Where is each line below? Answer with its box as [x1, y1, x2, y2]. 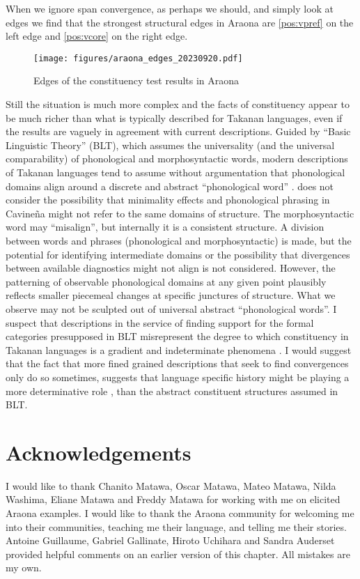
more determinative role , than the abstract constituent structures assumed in [6, 383, 338, 398]
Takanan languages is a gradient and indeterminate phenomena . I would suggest [6, 342, 352, 357]
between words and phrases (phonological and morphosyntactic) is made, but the [6, 233, 352, 247]
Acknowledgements [6, 438, 191, 466]
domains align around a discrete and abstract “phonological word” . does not [6, 178, 334, 193]
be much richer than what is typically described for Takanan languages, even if [6, 110, 343, 125]
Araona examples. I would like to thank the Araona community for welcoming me [6, 506, 354, 520]
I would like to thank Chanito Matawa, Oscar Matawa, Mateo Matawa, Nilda [6, 478, 336, 493]
